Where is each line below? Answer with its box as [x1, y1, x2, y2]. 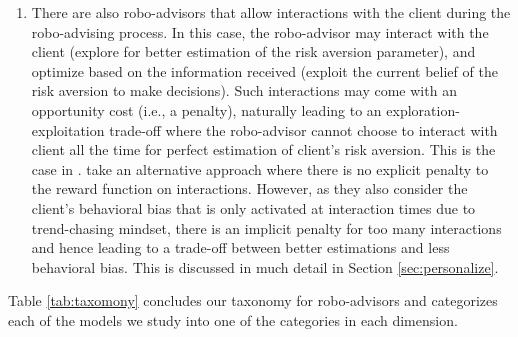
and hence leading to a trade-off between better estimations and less [31, 237, 450, 258]
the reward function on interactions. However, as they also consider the [31, 178, 468, 199]
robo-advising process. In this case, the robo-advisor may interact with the [31, 21, 489, 42]
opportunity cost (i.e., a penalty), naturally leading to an [31, 99, 382, 120]
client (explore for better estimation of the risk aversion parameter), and [31, 41, 476, 62]
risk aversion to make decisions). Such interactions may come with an [31, 80, 457, 101]
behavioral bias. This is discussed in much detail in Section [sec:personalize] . [31, 256, 499, 277]
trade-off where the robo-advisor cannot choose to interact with [109, 119, 498, 140]
